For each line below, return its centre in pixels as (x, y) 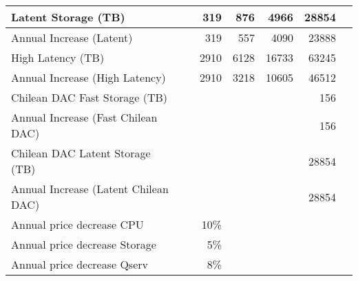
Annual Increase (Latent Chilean (90, 189)
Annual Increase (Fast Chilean (84, 117)
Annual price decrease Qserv (80, 264)
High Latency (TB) (58, 57)
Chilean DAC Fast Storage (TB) (89, 97)
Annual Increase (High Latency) (88, 77)
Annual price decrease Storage (84, 244)
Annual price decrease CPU (77, 224)
